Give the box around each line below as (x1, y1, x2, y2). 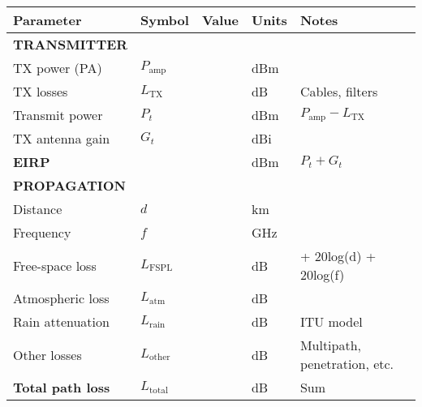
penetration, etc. (299, 354, 394, 373)
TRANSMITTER (13, 35, 128, 54)
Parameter (13, 11, 82, 29)
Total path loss (13, 378, 110, 396)
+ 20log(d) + (299, 246, 377, 265)
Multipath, (299, 336, 362, 354)
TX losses (13, 82, 68, 101)
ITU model (299, 312, 363, 331)
